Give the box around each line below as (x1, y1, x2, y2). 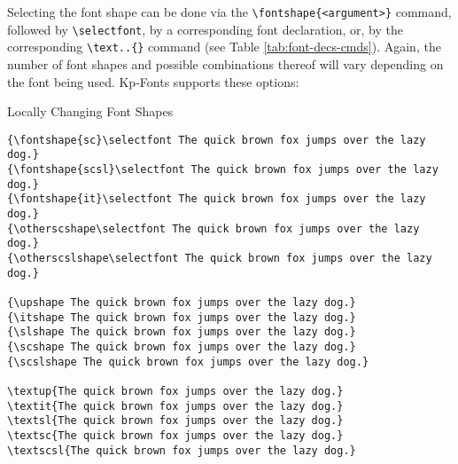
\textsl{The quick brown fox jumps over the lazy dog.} (7, 414, 344, 428)
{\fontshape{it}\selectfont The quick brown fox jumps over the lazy (7, 193, 426, 206)
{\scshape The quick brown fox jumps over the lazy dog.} (7, 340, 356, 353)
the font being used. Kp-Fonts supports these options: (7, 72, 299, 90)
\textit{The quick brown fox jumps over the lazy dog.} (7, 399, 344, 413)
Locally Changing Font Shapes (7, 102, 174, 121)
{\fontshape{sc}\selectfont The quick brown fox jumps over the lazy (7, 133, 426, 146)
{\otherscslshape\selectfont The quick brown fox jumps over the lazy (7, 252, 432, 264)
